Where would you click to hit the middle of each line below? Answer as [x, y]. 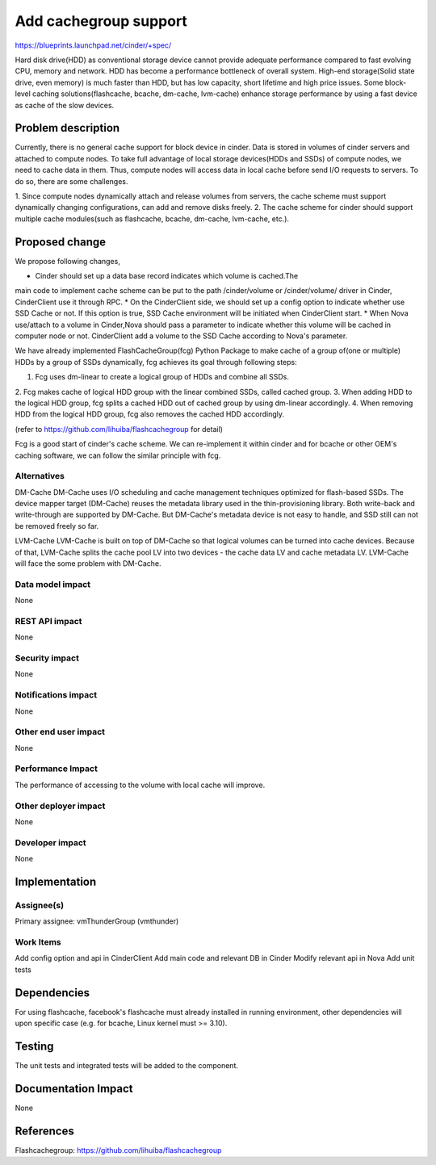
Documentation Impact [74, 1089]
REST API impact [48, 621]
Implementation [56, 881]
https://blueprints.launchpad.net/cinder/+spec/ [93, 45]
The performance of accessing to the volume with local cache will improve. [140, 785]
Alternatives [40, 476]
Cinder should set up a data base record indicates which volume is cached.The [167, 276]
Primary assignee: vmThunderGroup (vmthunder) [97, 921]
